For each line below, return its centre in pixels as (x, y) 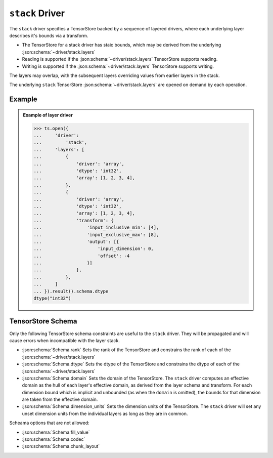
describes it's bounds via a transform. (49, 35)
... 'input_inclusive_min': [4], (96, 227)
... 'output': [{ (76, 241)
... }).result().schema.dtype (71, 291)
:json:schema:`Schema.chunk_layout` (61, 446)
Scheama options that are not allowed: (49, 423)
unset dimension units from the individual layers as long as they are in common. (105, 413)
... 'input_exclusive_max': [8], (96, 235)
